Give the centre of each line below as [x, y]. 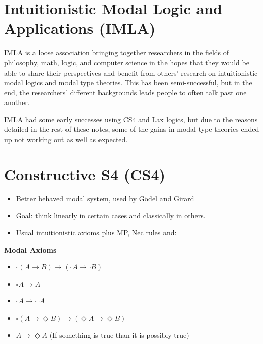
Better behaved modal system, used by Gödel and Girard [105, 198]
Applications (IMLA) [80, 28]
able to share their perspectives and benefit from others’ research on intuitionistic [131, 72]
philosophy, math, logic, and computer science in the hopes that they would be [127, 62]
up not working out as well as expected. [66, 139]
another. [17, 102]
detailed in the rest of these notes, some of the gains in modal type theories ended [132, 129]
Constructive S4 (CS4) [85, 174]
